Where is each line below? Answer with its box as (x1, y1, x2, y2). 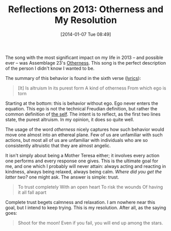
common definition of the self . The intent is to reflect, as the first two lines (5, 111, 161, 117)
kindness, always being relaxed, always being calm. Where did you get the (5, 168, 162, 175)
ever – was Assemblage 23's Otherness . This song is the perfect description (5, 60, 166, 66)
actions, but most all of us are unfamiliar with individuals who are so (5, 137, 148, 143)
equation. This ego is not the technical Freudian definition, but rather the (5, 105, 158, 111)
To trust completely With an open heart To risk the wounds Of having (17, 184, 163, 190)
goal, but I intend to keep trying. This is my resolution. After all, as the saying (5, 205, 166, 211)
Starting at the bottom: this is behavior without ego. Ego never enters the (5, 100, 158, 106)
